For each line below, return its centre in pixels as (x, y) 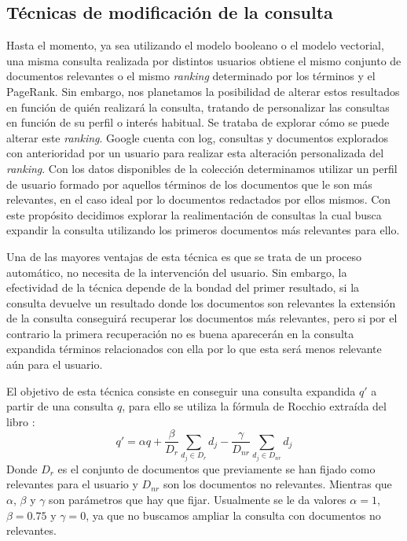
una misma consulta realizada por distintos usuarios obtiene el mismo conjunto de (204, 60)
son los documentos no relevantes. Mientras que (277, 484)
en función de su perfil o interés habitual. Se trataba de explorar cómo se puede (198, 122)
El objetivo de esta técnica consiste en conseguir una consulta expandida (181, 390)
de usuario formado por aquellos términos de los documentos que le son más (189, 184)
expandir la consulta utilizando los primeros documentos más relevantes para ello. (203, 230)
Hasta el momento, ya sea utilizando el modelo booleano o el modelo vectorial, (195, 45)
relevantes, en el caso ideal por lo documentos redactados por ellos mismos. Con (199, 199)
